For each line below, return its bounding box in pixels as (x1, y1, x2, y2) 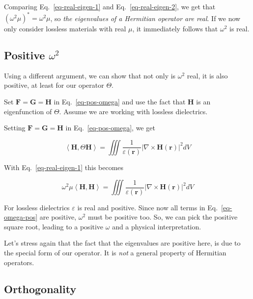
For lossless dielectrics (4, 202, 70, 212)
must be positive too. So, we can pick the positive (87, 212, 238, 222)
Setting (4, 123, 26, 133)
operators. (4, 257, 34, 267)
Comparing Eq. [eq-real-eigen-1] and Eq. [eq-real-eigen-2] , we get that (4, 1, 216, 11)
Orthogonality (4, 281, 77, 296)
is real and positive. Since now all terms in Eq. (77, 202, 218, 212)
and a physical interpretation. (112, 221, 201, 231)
